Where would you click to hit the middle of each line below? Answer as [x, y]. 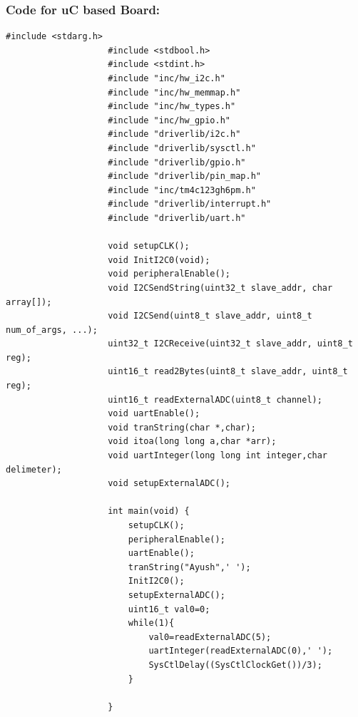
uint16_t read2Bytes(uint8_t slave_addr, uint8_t [228, 372]
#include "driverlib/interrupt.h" [190, 204]
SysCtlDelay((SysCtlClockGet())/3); [235, 665]
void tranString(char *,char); [182, 427]
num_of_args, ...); [52, 330]
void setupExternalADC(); [169, 484]
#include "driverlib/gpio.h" [177, 162]
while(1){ [151, 623]
